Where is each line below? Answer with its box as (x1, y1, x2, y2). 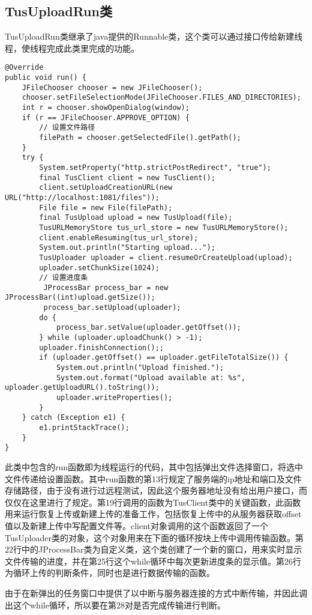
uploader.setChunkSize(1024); (39, 263, 160, 272)
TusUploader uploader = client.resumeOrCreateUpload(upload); (39, 253, 293, 262)
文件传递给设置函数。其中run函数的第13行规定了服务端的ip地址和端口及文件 (5, 472, 302, 485)
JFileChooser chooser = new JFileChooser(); (22, 83, 203, 92)
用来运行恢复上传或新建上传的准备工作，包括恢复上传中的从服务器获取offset (5, 507, 302, 520)
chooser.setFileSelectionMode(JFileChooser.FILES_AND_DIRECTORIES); (22, 93, 301, 102)
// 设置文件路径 (39, 123, 95, 132)
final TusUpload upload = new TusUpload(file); (39, 213, 233, 222)
